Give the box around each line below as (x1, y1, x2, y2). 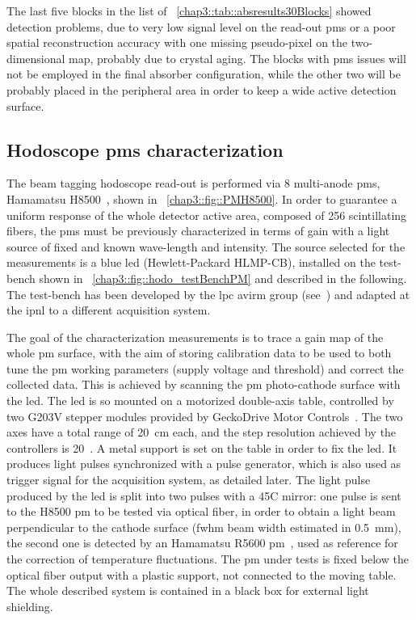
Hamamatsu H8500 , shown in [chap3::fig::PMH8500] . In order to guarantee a (6, 190, 397, 207)
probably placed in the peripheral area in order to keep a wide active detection (6, 81, 397, 98)
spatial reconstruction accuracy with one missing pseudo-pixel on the (6, 34, 348, 51)
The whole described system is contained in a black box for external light (6, 582, 369, 599)
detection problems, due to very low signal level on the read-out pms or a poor (6, 18, 396, 35)
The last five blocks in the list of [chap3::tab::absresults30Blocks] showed (6, 2, 372, 19)
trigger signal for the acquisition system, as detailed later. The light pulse (6, 471, 371, 488)
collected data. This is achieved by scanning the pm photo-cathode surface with (6, 376, 401, 393)
